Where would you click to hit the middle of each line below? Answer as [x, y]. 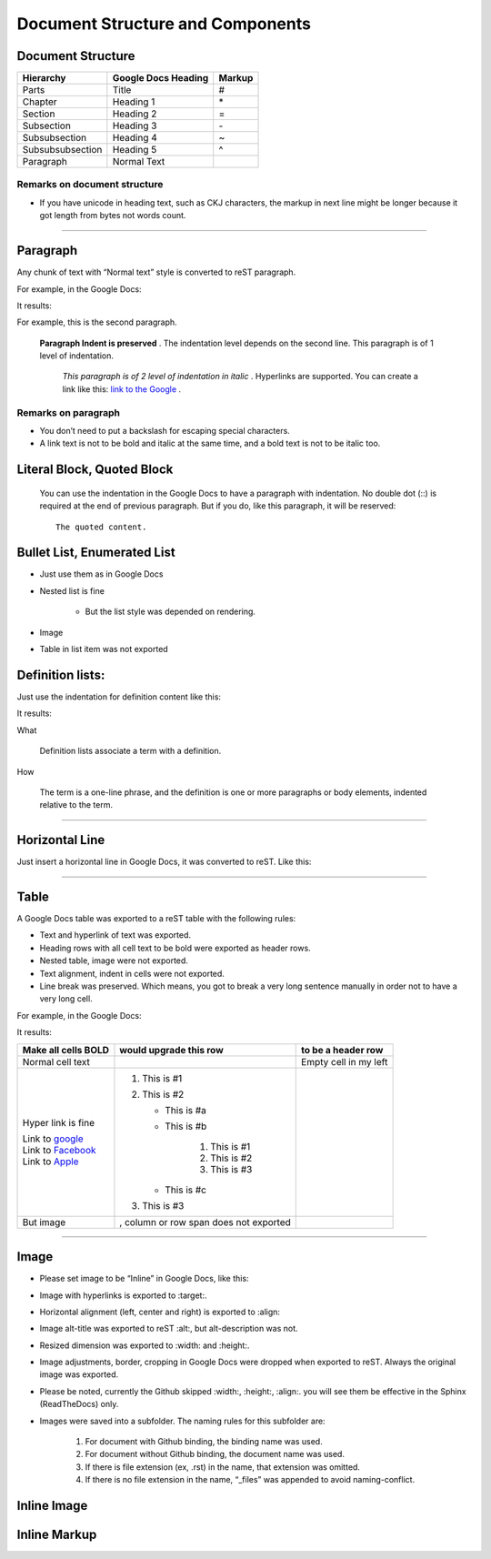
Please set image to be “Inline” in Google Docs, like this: [144, 1279]
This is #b [186, 1126]
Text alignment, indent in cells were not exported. [132, 973]
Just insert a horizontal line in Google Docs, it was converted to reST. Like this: [164, 862]
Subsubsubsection [62, 150]
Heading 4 [135, 138]
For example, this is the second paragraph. [97, 322]
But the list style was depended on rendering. [170, 612]
